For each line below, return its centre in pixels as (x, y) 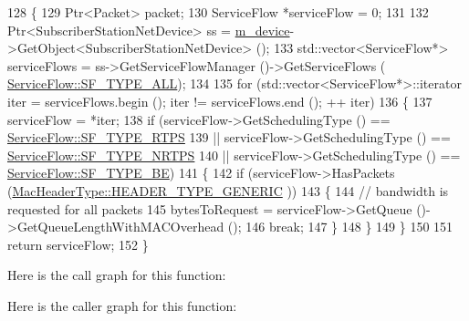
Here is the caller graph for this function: (122, 305)
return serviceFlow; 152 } (78, 244)
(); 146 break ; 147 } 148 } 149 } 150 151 (340, 227)
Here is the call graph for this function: (117, 275)
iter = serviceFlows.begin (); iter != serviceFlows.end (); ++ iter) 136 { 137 (220, 101)
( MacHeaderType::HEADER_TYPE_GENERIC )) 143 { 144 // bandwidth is (228, 190)
